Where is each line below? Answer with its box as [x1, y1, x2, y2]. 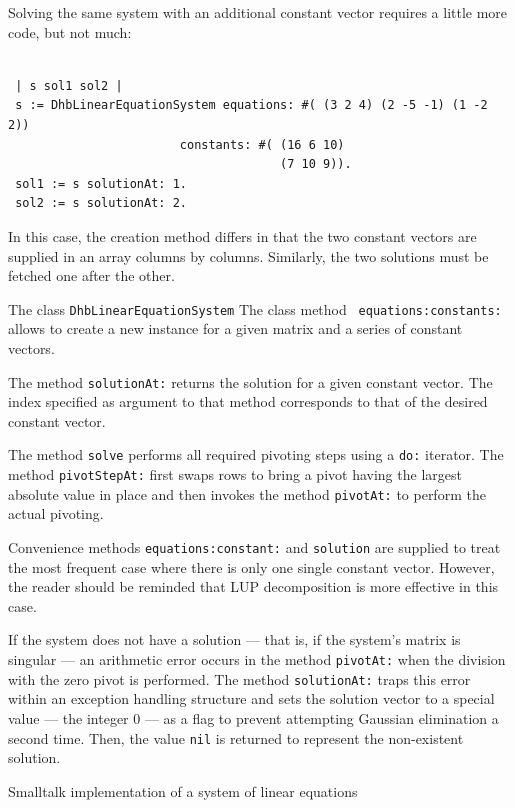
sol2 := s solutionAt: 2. [15, 196, 187, 211]
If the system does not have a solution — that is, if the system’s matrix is [8, 629, 461, 650]
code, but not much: [8, 21, 132, 42]
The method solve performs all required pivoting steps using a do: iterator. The [8, 444, 504, 465]
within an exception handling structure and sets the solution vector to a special [8, 688, 495, 709]
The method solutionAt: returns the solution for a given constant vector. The [8, 371, 493, 392]
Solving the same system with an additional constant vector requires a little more [8, 2, 508, 22]
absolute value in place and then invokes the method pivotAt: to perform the [8, 483, 486, 504]
